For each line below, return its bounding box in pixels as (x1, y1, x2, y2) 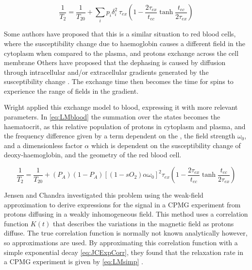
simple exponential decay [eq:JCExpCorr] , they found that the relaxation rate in (4, 247, 244, 257)
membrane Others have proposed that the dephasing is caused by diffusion (4, 57, 226, 67)
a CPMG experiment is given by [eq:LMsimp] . (4, 256, 143, 267)
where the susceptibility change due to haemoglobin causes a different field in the (4, 38, 245, 48)
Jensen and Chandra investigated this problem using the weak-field (4, 190, 203, 200)
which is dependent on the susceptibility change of (91, 140, 241, 150)
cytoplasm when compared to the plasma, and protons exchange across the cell (4, 48, 239, 58)
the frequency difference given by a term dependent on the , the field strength (4, 131, 235, 141)
